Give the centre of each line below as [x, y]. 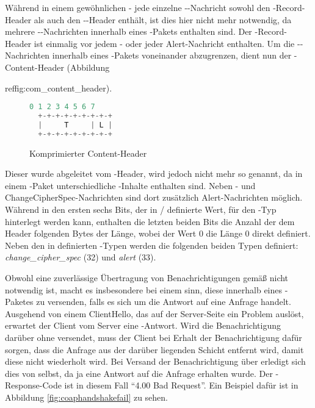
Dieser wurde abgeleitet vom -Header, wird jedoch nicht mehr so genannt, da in [154, 174]
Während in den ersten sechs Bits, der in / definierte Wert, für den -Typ [141, 209]
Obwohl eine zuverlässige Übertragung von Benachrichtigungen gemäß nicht [147, 277]
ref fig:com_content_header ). [59, 88]
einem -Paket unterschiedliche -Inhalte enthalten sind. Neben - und [130, 185]
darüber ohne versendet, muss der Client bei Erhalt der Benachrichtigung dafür [154, 337]
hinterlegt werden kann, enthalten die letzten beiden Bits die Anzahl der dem [150, 221]
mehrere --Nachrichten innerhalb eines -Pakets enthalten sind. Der [129, 31]
